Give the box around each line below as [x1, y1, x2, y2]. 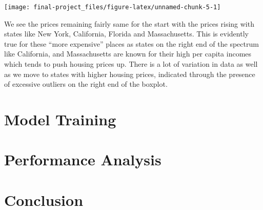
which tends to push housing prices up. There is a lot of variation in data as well [4, 59, 258, 69]
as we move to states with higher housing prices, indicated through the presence [4, 68, 255, 79]
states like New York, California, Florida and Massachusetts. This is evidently [4, 28, 249, 39]
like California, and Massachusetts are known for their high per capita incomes [4, 48, 252, 59]
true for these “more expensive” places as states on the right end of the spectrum [4, 38, 259, 49]
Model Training [4, 109, 116, 129]
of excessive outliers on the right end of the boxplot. [4, 79, 168, 89]
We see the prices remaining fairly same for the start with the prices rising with [4, 18, 254, 29]
